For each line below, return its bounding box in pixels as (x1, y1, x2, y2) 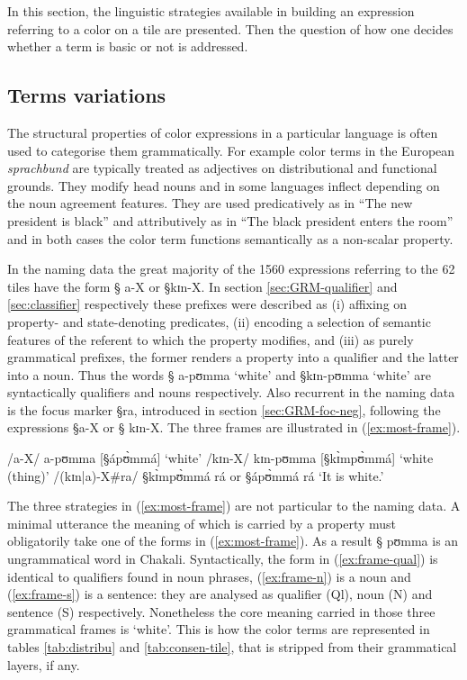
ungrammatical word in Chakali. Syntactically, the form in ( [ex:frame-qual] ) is (7, 549, 438, 568)
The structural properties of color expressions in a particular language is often (7, 122, 438, 141)
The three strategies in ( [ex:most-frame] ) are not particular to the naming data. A (7, 496, 461, 515)
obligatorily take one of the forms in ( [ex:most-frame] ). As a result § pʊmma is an (7, 531, 459, 550)
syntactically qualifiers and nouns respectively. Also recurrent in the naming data (7, 383, 455, 402)
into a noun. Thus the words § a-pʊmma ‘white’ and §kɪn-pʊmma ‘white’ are (7, 365, 431, 384)
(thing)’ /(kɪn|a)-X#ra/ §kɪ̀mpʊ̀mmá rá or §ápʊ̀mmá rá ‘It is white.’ (7, 466, 384, 485)
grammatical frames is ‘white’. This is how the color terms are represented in (7, 620, 430, 639)
